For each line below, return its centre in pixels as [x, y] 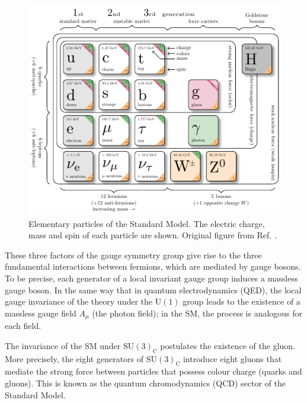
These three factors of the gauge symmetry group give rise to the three [133, 255]
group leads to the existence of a [242, 301]
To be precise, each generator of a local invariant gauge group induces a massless [151, 278]
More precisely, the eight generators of [74, 358]
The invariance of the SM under [63, 345]
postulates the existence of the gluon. [228, 345]
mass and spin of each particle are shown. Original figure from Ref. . [153, 235]
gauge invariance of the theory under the [79, 301]
